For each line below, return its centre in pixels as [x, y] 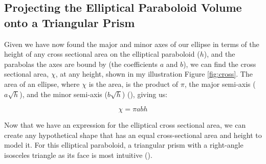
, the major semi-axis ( [220, 84]
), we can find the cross [220, 64]
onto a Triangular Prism [70, 22]
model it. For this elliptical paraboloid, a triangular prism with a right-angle [124, 145]
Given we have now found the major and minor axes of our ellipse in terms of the [132, 44]
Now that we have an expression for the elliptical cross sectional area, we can [125, 125]
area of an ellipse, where [42, 84]
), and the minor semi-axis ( [63, 94]
